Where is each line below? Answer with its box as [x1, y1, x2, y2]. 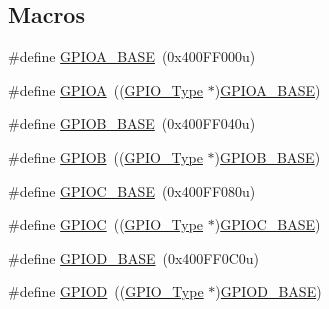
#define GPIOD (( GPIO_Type [8, 281, 204, 302]
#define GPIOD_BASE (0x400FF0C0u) [8, 247, 259, 268]
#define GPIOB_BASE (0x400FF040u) [8, 113, 256, 134]
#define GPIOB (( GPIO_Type [8, 146, 203, 167]
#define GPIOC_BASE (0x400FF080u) [8, 180, 256, 201]
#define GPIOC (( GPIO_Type [8, 214, 204, 235]
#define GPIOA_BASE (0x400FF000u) [8, 46, 256, 67]
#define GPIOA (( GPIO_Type [8, 79, 204, 100]
